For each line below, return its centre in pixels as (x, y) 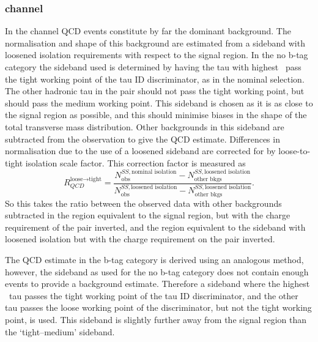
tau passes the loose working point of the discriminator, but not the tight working (158, 307)
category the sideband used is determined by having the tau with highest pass (153, 67)
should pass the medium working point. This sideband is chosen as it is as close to (159, 102)
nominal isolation (154, 172)
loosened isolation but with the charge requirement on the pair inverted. (140, 239)
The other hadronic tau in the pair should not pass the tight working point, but (155, 91)
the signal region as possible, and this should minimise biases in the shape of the (156, 115)
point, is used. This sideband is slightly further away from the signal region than (156, 320)
